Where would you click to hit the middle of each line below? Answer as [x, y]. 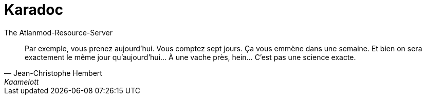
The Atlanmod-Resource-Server [58, 32]
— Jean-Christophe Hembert [53, 73]
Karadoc [34, 10]
